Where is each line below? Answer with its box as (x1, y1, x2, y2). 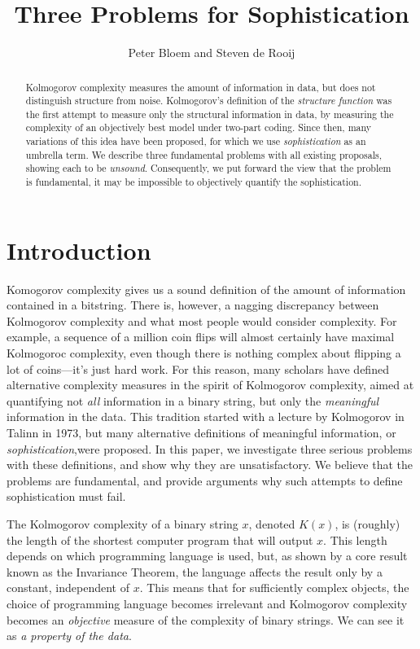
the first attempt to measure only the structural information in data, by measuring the (25, 107, 394, 121)
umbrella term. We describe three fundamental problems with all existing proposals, (25, 147, 382, 161)
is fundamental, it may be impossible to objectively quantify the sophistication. (25, 175, 362, 189)
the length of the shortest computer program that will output (7, 531, 313, 548)
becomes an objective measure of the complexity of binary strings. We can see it (7, 611, 405, 628)
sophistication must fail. (7, 488, 126, 505)
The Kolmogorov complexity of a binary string (7, 515, 238, 533)
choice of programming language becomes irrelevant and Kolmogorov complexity (7, 594, 408, 612)
